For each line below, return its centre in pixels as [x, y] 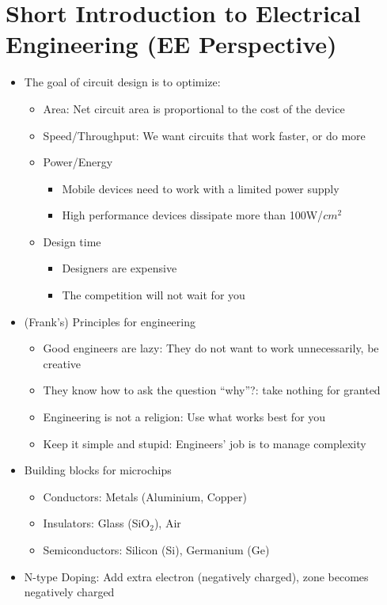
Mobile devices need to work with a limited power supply [201, 188]
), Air [167, 523]
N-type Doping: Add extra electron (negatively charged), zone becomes [196, 576]
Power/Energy [78, 162]
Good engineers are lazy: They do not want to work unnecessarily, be [211, 348]
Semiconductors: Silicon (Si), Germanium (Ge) [156, 550]
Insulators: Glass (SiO [97, 523]
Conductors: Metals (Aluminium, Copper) [145, 496]
